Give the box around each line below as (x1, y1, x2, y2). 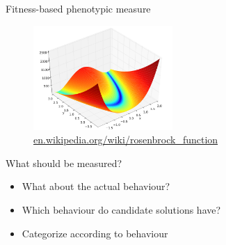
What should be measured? (6, 155, 122, 170)
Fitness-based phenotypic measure (6, 1, 151, 15)
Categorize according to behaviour (22, 226, 168, 240)
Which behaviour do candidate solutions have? (22, 202, 221, 216)
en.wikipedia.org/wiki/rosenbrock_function (33, 132, 218, 147)
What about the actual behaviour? (22, 179, 170, 193)
